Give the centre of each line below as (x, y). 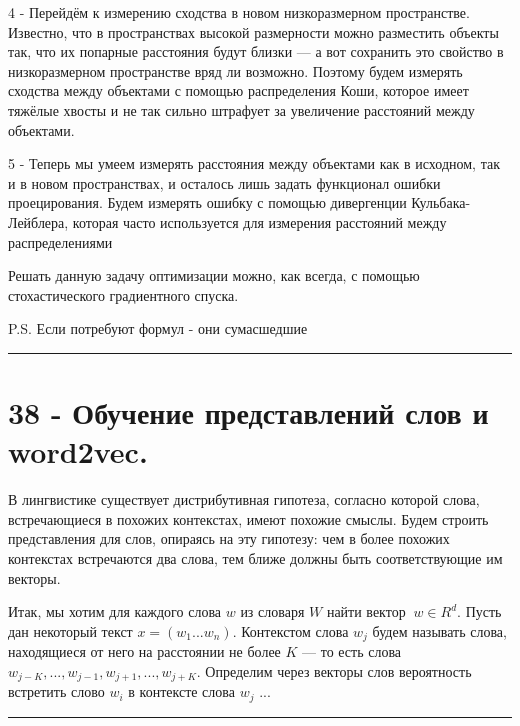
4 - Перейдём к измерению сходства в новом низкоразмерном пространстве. (239, 12)
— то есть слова (352, 651)
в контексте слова (181, 691)
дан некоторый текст (70, 630)
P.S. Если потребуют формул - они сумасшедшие (158, 328)
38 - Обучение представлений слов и (248, 412)
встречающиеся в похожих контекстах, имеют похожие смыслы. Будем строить (248, 518)
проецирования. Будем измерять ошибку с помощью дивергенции (207, 202)
